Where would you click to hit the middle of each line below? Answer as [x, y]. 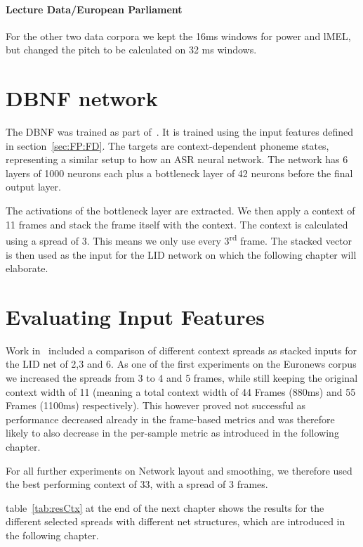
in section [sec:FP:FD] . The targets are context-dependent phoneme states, [167, 145]
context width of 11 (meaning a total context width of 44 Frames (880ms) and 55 [181, 391]
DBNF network [82, 98]
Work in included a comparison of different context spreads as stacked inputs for [181, 350]
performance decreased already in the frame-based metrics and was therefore [170, 419]
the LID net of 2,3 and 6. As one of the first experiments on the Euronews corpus [181, 364]
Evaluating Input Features [135, 316]
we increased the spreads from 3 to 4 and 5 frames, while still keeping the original [182, 378]
